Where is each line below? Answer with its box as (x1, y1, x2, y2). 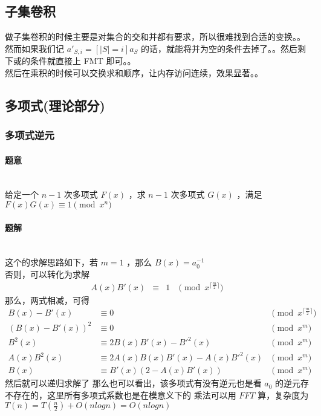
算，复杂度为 (258, 388, 309, 401)
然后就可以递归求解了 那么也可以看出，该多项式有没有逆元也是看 (5, 377, 262, 389)
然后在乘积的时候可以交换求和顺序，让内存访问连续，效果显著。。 (5, 66, 263, 79)
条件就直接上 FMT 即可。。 (30, 54, 136, 67)
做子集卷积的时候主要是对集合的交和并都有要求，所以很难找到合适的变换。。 (5, 30, 305, 43)
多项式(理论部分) (5, 96, 105, 114)
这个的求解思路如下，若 (5, 256, 98, 268)
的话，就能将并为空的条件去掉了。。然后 (141, 42, 298, 54)
